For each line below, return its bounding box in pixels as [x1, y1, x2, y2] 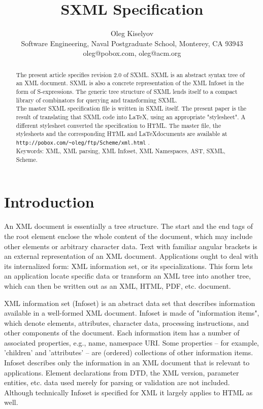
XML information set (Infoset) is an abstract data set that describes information [4, 297, 255, 308]
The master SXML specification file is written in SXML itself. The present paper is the [16, 104, 247, 113]
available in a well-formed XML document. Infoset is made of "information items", [4, 308, 259, 318]
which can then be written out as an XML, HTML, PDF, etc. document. [4, 280, 231, 291]
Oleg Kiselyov [110, 28, 154, 39]
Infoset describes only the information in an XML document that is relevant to [4, 357, 250, 368]
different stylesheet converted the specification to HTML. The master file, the [16, 121, 221, 129]
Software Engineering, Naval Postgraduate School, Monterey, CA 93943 [21, 38, 243, 48]
